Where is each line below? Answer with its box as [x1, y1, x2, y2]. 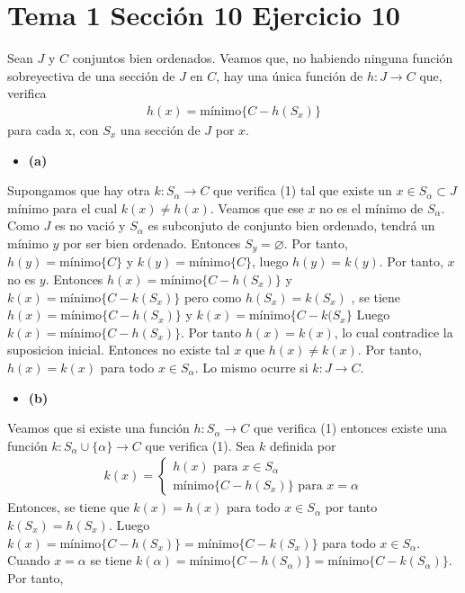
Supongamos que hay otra [7, 181, 150, 200]
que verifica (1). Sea [145, 436, 255, 454]
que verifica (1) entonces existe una [253, 418, 448, 437]
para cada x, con [7, 120, 99, 139]
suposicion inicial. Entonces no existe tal [7, 340, 230, 359]
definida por [269, 436, 336, 454]
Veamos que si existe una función [7, 418, 190, 437]
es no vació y [54, 216, 126, 235]
